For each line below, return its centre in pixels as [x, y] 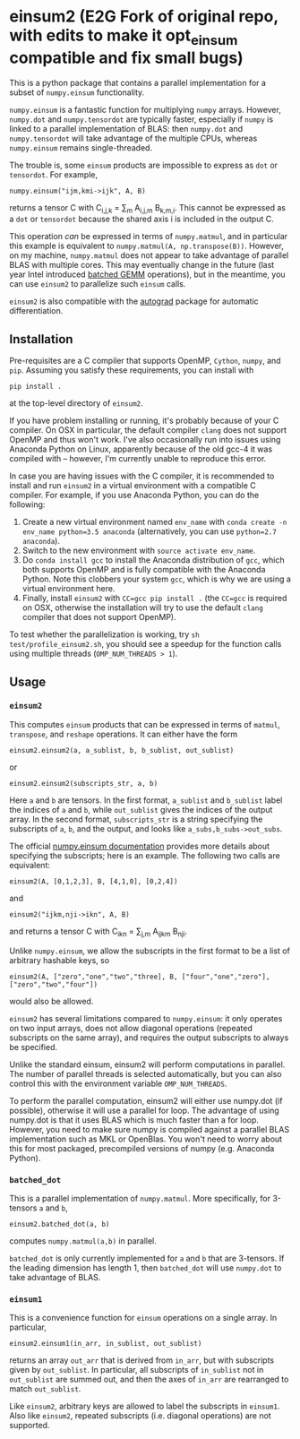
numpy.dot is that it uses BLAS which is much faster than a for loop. [134, 1120]
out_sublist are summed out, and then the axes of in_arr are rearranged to [149, 1379]
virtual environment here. [69, 589]
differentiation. [36, 311]
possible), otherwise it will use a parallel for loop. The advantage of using [144, 1110]
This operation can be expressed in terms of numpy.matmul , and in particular [149, 237]
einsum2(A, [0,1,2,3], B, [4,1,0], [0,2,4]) [94, 881]
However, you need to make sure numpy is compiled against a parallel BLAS [149, 1129]
